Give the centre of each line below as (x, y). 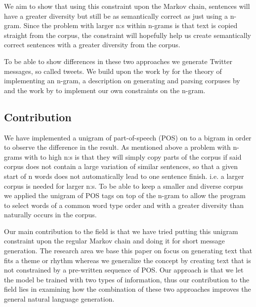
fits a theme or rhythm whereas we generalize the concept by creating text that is (128, 260)
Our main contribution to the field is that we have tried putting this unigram (121, 231)
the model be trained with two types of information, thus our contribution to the (127, 279)
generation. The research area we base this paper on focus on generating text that (128, 251)
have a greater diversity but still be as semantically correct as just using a (116, 16)
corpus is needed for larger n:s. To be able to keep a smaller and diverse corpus (124, 186)
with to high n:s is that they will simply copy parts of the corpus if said (133, 156)
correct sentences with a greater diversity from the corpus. (92, 45)
